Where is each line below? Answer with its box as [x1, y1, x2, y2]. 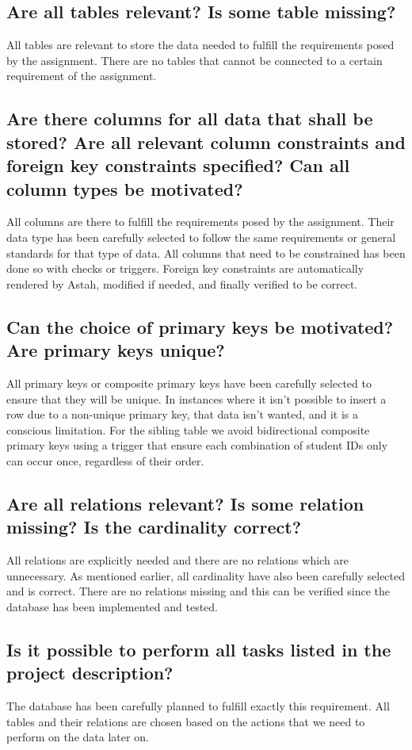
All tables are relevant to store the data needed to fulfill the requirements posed [6, 36, 395, 53]
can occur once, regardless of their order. [6, 452, 204, 469]
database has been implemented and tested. [6, 598, 218, 614]
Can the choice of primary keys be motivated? [6, 314, 394, 339]
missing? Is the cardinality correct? [6, 515, 302, 539]
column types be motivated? [6, 176, 243, 201]
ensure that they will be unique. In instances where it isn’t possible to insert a [6, 390, 387, 407]
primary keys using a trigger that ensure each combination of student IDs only [6, 437, 388, 453]
